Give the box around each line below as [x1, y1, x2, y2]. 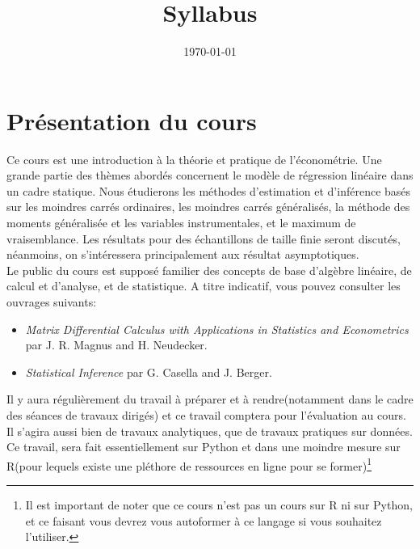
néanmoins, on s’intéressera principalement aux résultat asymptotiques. [6, 246, 359, 263]
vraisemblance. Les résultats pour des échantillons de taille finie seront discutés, [6, 230, 401, 247]
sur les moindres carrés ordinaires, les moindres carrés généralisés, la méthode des [6, 198, 410, 215]
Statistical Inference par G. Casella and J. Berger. [25, 363, 272, 380]
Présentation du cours [6, 103, 257, 137]
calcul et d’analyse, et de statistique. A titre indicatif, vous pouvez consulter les [6, 277, 401, 294]
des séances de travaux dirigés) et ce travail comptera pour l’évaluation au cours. [6, 406, 406, 423]
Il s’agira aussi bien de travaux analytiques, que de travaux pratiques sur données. [6, 422, 413, 439]
